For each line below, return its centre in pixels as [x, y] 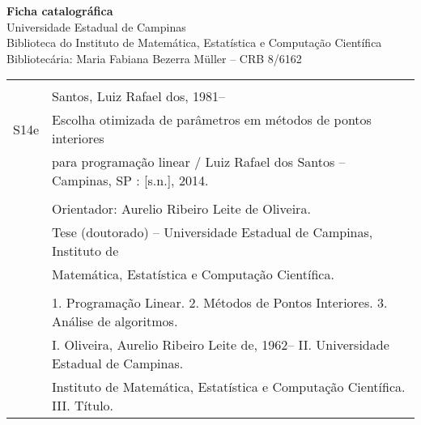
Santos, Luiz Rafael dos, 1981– [138, 96]
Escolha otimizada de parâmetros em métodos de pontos [212, 120]
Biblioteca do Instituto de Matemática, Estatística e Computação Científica [194, 42]
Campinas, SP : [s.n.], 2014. [130, 181]
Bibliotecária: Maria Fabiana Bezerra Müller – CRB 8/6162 [154, 58]
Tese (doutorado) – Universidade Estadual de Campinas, [213, 232]
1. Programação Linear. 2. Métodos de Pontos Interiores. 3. [220, 303]
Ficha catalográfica [60, 11]
